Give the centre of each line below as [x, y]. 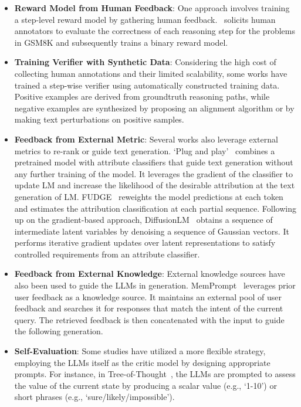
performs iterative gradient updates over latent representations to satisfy [145, 242]
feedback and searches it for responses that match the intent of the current [149, 308]
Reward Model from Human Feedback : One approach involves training [152, 8]
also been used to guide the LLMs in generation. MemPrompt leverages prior [155, 285]
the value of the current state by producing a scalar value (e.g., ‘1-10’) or [146, 385]
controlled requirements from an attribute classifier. [107, 254]
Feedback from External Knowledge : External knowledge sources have [150, 274]
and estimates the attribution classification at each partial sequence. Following [155, 208]
